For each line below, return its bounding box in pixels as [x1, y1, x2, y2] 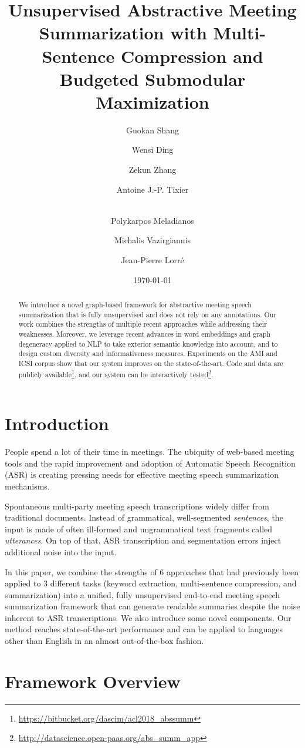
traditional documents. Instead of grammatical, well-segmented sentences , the [5, 511, 283, 524]
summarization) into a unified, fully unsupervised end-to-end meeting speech [5, 588, 280, 601]
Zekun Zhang [128, 163, 177, 176]
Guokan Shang [126, 123, 179, 136]
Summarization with [39, 21, 207, 45]
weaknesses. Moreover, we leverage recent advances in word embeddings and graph [18, 328, 270, 338]
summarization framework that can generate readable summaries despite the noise [5, 600, 300, 612]
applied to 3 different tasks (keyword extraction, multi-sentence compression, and [5, 577, 297, 589]
